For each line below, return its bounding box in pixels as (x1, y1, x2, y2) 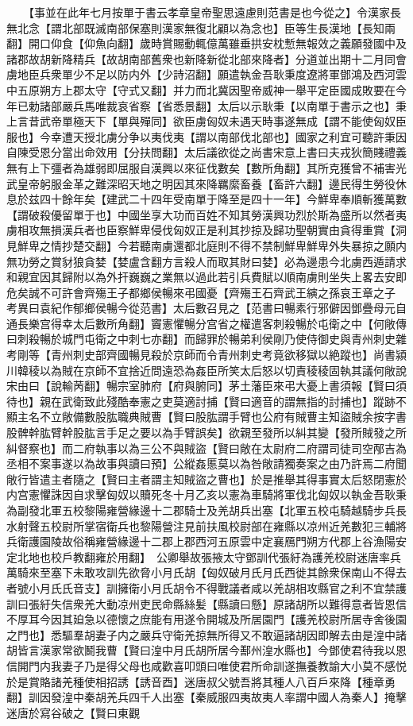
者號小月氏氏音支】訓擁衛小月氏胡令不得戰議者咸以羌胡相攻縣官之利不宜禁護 (6, 579, 407, 596)
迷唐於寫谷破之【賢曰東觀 (6, 704, 140, 720)
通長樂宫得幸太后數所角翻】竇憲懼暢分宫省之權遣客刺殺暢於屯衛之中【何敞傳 (6, 315, 407, 331)
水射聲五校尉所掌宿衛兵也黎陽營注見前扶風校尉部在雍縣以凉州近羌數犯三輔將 (6, 517, 407, 534)
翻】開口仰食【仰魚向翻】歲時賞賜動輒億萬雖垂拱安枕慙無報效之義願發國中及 (6, 35, 407, 52)
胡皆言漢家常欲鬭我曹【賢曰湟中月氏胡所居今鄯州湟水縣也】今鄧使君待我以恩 (6, 642, 407, 658)
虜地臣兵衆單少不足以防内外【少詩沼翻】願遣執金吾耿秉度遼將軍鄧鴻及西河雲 (6, 66, 407, 83)
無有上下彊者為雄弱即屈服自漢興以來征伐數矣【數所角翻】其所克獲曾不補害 (6, 159, 396, 176)
